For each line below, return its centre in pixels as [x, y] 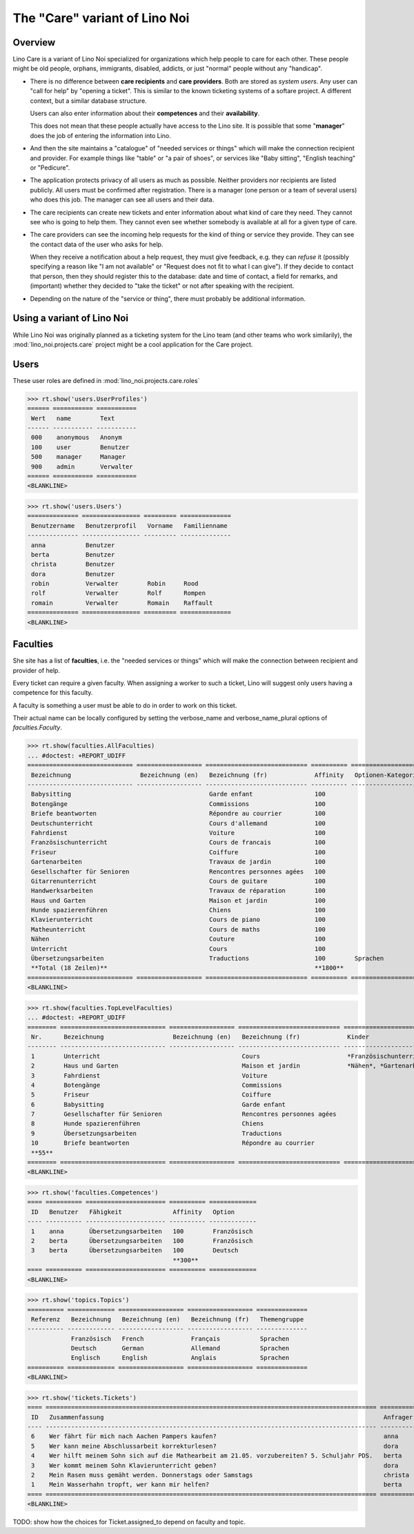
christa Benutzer [73, 564]
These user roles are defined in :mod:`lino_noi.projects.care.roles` [106, 380]
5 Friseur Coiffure [151, 1095]
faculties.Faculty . [37, 727]
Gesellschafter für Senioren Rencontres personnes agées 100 [178, 872]
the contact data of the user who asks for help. [97, 244]
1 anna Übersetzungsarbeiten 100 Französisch [142, 1231]
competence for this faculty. [53, 693]
